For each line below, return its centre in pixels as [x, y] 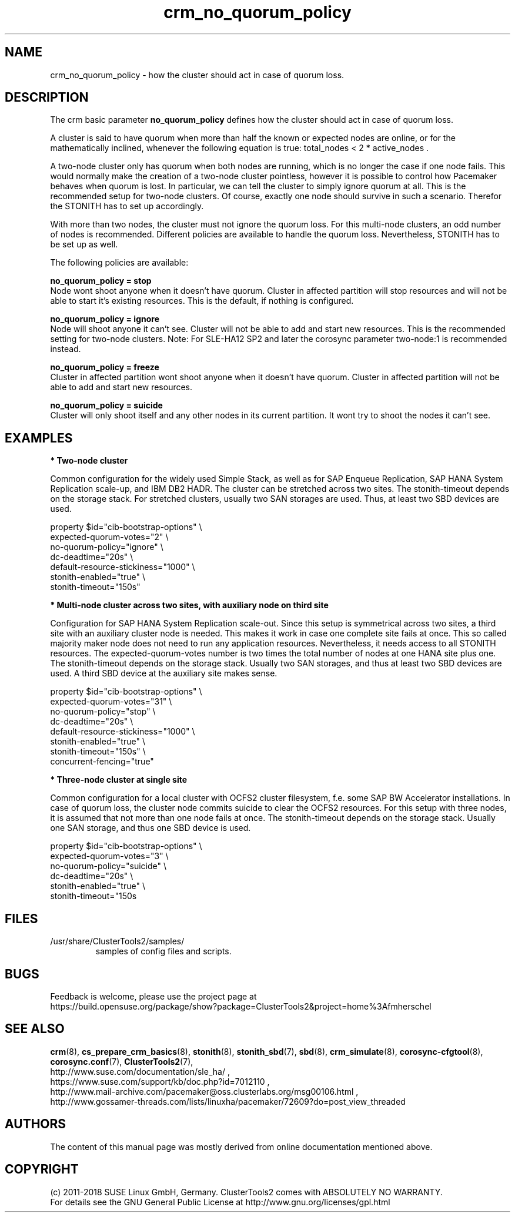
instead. [66, 349]
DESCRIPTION [47, 98]
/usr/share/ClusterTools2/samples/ [117, 941]
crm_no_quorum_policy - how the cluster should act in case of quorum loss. [197, 75]
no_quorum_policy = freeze [105, 367]
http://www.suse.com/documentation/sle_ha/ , [140, 1071]
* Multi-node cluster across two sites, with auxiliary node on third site [189, 605]
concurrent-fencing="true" [102, 762]
